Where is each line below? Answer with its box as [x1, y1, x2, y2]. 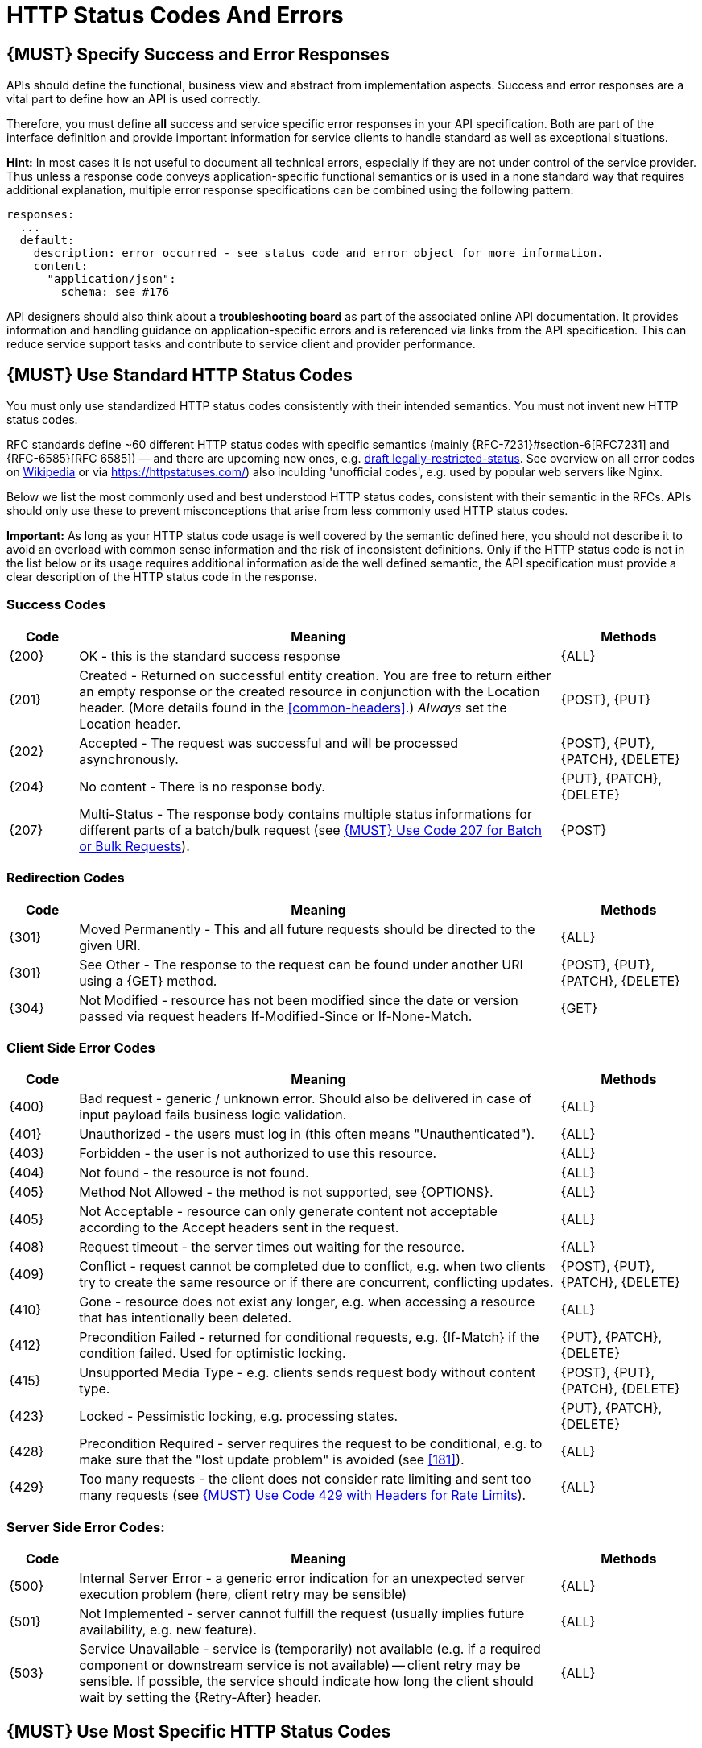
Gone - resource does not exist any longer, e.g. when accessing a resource [79, 1293, 535, 1310]
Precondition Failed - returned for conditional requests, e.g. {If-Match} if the [79, 1329, 539, 1346]
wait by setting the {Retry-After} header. [79, 1689, 322, 1706]
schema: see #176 [60, 285, 170, 299]
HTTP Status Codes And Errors [6, 2, 344, 29]
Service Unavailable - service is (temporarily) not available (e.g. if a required [79, 1641, 541, 1658]
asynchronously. [79, 750, 179, 767]
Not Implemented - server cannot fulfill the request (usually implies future [79, 1605, 525, 1622]
